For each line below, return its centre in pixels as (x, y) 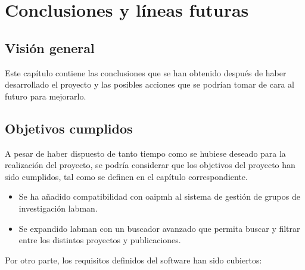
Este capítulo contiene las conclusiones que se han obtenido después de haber (146, 72)
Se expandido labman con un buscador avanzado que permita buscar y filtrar (159, 228)
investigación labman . (58, 208)
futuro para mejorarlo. (46, 96)
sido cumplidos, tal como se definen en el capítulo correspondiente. (126, 176)
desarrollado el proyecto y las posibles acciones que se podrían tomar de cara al (150, 84)
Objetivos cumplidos (69, 128)
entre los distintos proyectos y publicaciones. (100, 240)
